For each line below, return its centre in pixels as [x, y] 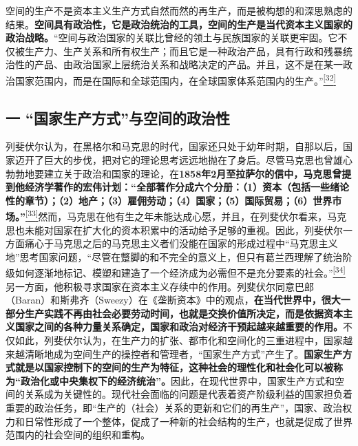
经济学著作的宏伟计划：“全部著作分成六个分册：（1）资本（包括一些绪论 [187, 187]
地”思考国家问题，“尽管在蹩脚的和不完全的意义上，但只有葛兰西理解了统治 [174, 256]
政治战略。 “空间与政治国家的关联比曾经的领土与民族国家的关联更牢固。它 [172, 38]
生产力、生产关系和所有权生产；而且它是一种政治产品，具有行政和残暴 [183, 51]
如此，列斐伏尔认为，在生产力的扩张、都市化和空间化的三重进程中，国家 [179, 340]
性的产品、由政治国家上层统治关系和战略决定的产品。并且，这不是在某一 [179, 64]
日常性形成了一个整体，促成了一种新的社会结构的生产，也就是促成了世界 [188, 421]
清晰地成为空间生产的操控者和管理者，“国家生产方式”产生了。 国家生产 [183, 353]
